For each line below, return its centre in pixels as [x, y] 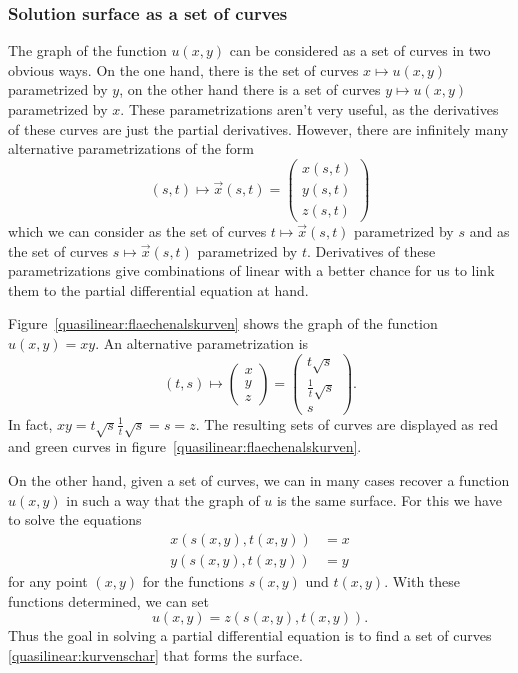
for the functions [193, 580]
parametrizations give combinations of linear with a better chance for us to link [251, 270]
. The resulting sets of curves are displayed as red [346, 423]
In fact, [30, 423]
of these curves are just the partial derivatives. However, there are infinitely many [258, 128]
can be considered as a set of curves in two [360, 50]
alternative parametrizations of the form [131, 148]
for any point [48, 580]
